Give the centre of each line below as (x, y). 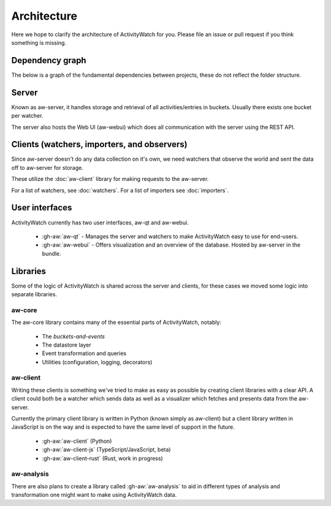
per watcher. (27, 116)
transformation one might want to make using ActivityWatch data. (94, 495)
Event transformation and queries (84, 353)
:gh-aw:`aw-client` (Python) (77, 441)
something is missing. (39, 42)
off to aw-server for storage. (48, 167)
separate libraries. (34, 294)
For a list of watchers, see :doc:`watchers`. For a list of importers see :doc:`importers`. (120, 190)
